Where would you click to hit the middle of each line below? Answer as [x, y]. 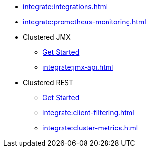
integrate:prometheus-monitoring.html [85, 22]
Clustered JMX [47, 37]
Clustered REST [48, 82]
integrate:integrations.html [65, 7]
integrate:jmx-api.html [78, 67]
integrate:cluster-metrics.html [90, 128]
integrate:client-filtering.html [88, 113]
